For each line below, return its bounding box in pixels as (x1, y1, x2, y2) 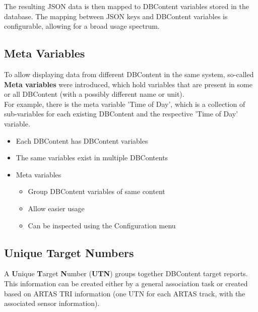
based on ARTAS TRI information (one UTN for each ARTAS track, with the (4, 288, 245, 298)
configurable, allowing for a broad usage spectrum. (4, 21, 160, 31)
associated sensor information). (4, 298, 100, 308)
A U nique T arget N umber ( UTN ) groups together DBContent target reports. (4, 268, 248, 279)
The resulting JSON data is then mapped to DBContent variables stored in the (4, 1, 249, 11)
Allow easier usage (28, 203, 85, 213)
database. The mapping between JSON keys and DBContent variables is (4, 11, 228, 21)
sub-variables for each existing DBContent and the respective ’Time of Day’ (4, 108, 238, 119)
